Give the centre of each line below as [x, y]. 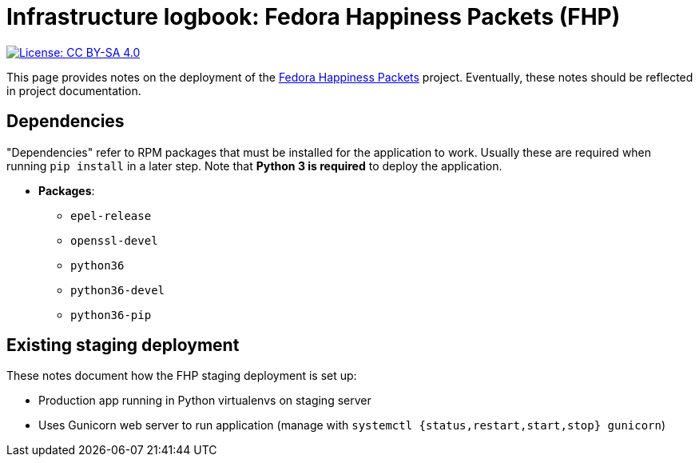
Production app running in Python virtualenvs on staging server [205, 401]
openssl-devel [114, 240]
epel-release [111, 216]
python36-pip [111, 315]
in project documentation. [74, 90]
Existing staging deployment [123, 345]
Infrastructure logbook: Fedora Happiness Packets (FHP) [314, 17]
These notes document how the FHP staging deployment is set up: [182, 376]
